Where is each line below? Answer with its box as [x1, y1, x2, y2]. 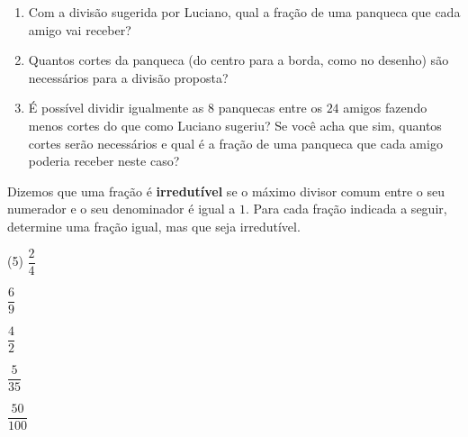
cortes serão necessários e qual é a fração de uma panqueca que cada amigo [28, 133, 443, 152]
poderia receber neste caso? [28, 151, 180, 170]
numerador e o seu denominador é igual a [7, 199, 236, 218]
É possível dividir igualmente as [28, 98, 204, 117]
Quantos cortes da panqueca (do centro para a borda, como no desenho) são [28, 50, 449, 69]
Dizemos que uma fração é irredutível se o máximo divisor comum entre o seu [7, 181, 445, 200]
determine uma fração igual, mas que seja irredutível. [7, 216, 301, 235]
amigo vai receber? [28, 20, 131, 39]
